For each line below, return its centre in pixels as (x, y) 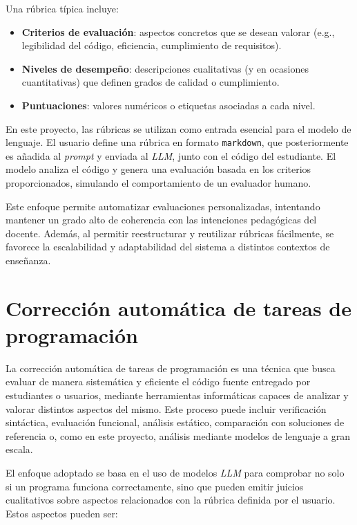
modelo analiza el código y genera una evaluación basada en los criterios (158, 169)
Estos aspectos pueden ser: (62, 513)
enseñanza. (28, 260)
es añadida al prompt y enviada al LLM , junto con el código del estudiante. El (171, 155)
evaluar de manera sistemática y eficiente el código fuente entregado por (158, 381)
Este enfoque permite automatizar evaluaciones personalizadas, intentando (163, 206)
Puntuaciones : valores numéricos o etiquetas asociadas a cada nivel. (168, 105)
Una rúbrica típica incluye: (62, 8)
